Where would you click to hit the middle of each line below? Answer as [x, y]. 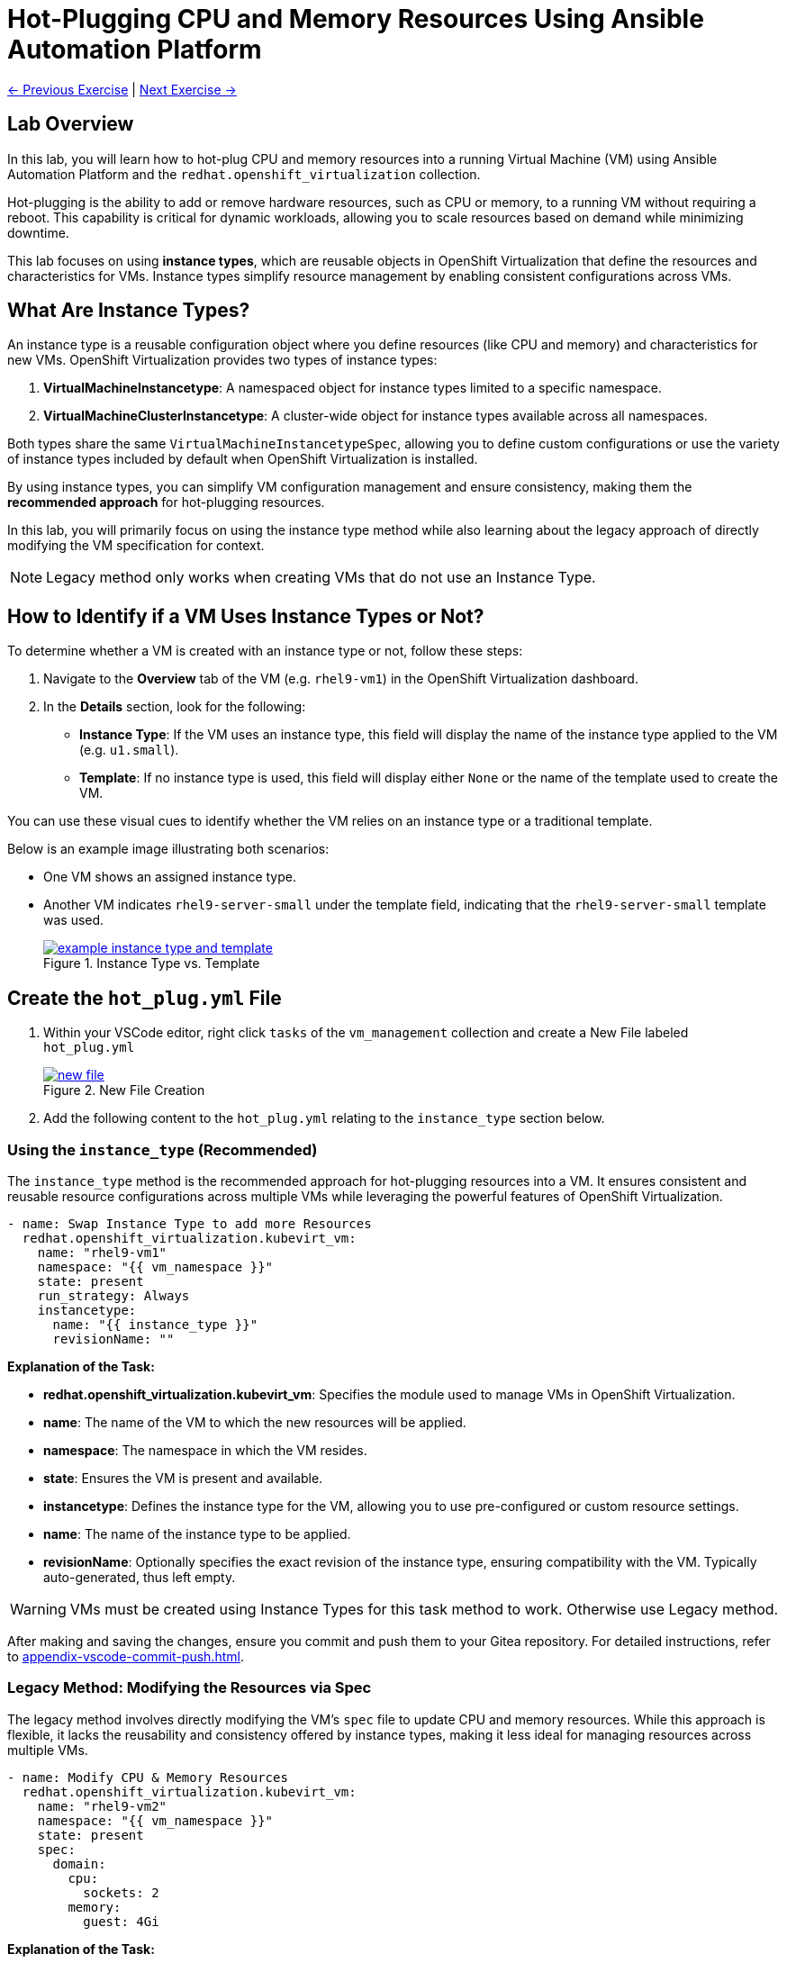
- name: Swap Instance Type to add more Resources [190, 1223]
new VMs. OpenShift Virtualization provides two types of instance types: [222, 360]
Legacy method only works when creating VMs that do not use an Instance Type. [321, 578]
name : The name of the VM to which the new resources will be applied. [255, 1422]
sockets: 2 [121, 1892]
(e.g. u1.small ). [129, 750]
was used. [74, 920]
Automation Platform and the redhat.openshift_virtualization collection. [244, 174]
